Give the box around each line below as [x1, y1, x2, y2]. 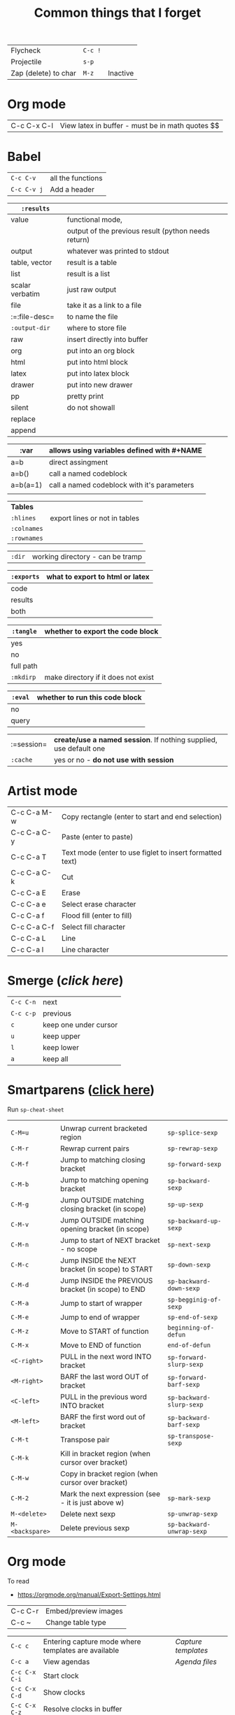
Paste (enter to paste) [62, 832, 134, 841]
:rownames [10, 534, 43, 543]
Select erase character [62, 899, 136, 909]
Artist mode [7, 783, 78, 799]
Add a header [50, 185, 94, 194]
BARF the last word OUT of [60, 1372, 149, 1381]
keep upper [43, 1031, 80, 1041]
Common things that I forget [34, 5, 201, 21]
